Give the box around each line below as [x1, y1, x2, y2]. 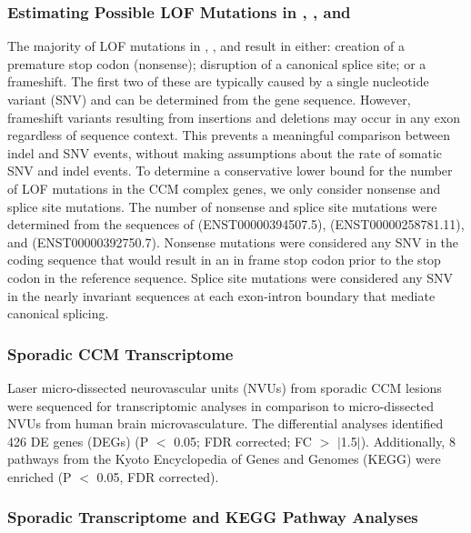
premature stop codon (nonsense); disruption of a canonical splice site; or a [7, 54, 426, 73]
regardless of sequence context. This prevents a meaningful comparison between [7, 126, 451, 145]
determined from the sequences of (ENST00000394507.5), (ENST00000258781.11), [7, 215, 465, 234]
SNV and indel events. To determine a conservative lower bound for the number [7, 161, 453, 180]
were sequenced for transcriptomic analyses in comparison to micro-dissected [7, 396, 434, 415]
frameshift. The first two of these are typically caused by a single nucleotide [7, 72, 429, 91]
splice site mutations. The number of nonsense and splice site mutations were [7, 196, 437, 216]
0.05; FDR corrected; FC [174, 431, 312, 450]
